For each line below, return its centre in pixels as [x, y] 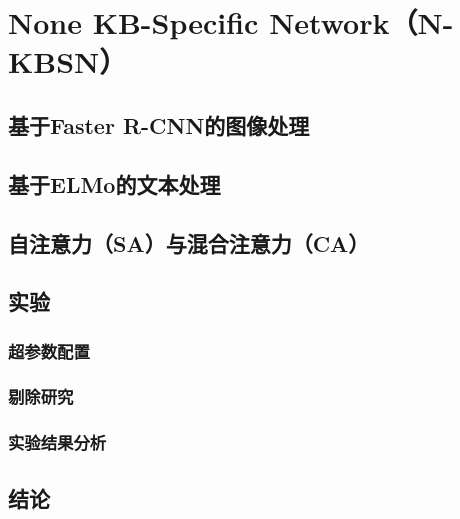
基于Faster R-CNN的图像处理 [159, 124]
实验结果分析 [57, 442]
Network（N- [361, 22]
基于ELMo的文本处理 [114, 183]
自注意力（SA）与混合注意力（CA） [189, 242]
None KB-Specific [133, 22]
